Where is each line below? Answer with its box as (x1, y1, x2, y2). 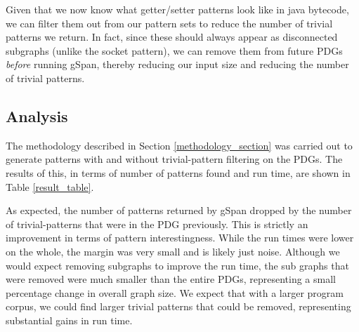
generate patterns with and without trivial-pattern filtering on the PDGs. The (6, 152, 343, 166)
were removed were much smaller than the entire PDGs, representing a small (6, 272, 336, 286)
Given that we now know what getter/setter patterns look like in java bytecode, (6, 2, 349, 16)
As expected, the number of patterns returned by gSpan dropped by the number (6, 203, 352, 218)
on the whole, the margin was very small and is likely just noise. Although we (6, 244, 340, 258)
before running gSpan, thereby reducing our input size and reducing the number (6, 57, 349, 72)
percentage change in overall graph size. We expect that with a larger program (6, 285, 344, 300)
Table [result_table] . (6, 179, 94, 194)
